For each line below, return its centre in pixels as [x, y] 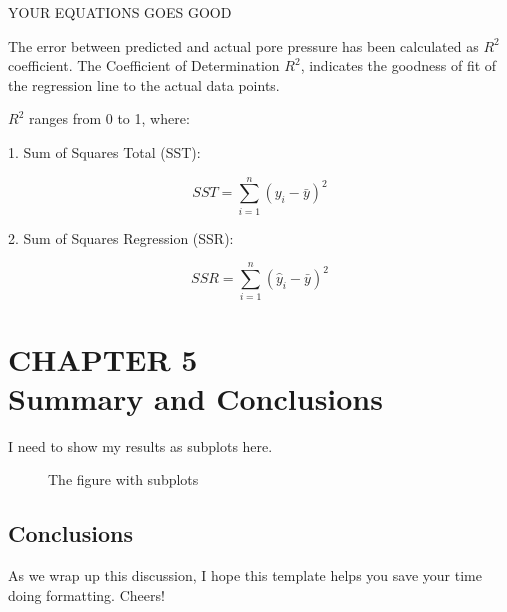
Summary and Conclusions [195, 397]
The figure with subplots [123, 479]
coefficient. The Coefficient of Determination [144, 65]
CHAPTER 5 [103, 358]
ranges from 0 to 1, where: [109, 118]
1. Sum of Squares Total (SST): [104, 151]
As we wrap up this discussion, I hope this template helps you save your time [245, 575]
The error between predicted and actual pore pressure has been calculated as [243, 45]
